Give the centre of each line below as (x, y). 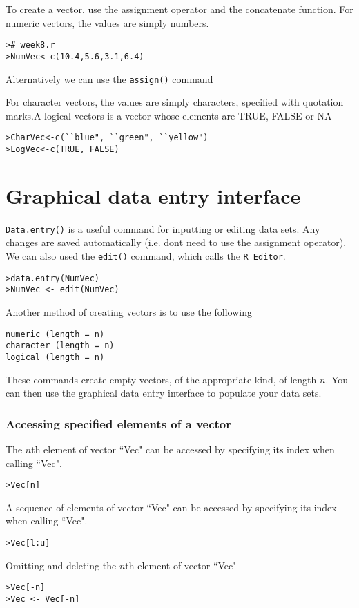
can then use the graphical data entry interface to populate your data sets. (164, 393)
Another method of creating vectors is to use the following (129, 312)
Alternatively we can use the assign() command (109, 78)
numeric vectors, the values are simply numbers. (107, 22)
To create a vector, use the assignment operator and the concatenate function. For (179, 9)
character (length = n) (60, 346)
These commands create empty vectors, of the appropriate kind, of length (161, 379)
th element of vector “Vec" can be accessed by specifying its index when (183, 449)
